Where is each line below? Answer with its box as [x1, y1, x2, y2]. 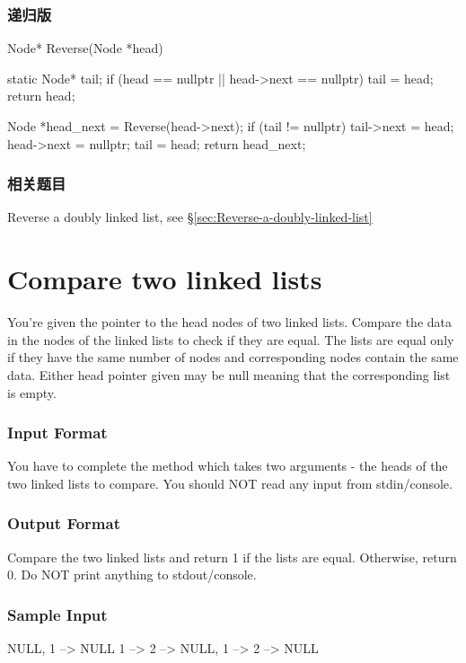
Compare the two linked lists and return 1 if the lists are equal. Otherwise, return [7, 547, 457, 566]
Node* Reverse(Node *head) [7, 39, 163, 57]
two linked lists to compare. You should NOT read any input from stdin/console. [7, 473, 453, 492]
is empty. [7, 383, 57, 402]
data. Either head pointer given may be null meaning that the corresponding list [7, 365, 451, 384]
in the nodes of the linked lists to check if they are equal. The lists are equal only [7, 330, 454, 349]
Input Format [7, 421, 108, 444]
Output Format [7, 512, 120, 535]
